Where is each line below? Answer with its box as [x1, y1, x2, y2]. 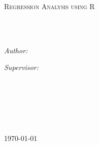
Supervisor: [4, 62, 39, 72]
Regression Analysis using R [4, 1, 95, 11]
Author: [4, 45, 28, 55]
